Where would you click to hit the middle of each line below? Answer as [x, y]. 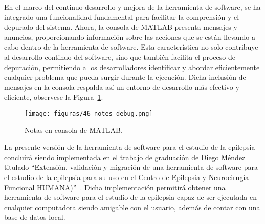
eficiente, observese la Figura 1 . [54, 97]
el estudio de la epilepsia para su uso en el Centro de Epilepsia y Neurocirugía [127, 177]
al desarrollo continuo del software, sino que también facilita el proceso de [120, 57]
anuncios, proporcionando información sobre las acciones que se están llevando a [130, 37]
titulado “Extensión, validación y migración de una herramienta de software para [131, 167]
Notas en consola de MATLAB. [74, 130]
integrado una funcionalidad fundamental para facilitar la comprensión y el [122, 17]
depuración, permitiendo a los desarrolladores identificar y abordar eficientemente [132, 67]
